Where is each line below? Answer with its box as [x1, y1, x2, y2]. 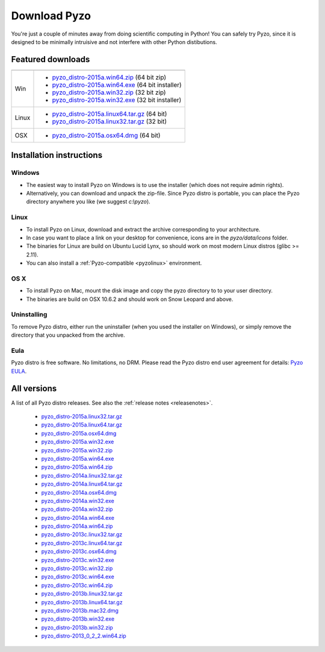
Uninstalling [11, 311, 48, 319]
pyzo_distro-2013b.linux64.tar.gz [41, 598, 123, 606]
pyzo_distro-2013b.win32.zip [41, 624, 114, 631]
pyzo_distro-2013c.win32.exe [41, 556, 114, 563]
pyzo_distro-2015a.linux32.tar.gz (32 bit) [52, 117, 167, 125]
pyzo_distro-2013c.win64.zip [41, 581, 113, 589]
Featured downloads [11, 54, 90, 65]
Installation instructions [11, 150, 102, 160]
